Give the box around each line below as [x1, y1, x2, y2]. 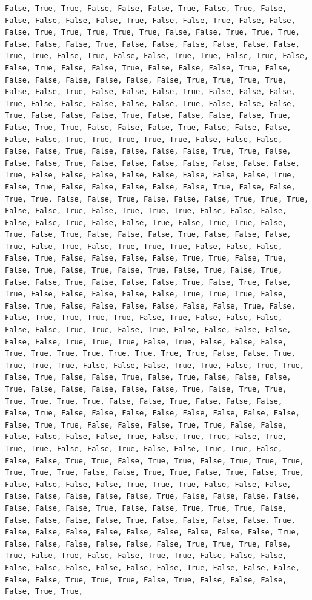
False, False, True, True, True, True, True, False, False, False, [5, 135, 283, 144]
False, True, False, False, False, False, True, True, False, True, [5, 254, 287, 263]
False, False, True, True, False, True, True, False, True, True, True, [5, 456, 304, 465]
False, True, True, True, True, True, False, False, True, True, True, [5, 28, 300, 37]
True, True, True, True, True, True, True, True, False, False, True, [5, 349, 296, 358]
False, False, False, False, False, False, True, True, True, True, [5, 75, 287, 84]
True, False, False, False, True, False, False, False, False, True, [5, 111, 291, 120]
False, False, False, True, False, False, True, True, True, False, [5, 503, 287, 513]
